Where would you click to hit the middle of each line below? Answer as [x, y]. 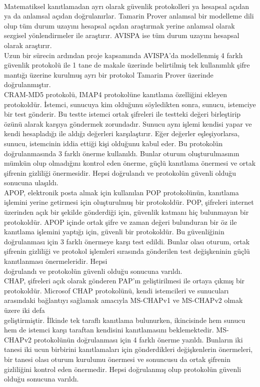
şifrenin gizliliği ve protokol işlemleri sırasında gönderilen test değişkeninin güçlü [127, 251]
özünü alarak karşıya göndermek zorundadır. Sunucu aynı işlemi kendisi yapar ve [128, 123]
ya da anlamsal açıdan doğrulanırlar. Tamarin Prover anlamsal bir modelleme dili [129, 16]
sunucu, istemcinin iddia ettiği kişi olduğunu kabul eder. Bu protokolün [113, 143]
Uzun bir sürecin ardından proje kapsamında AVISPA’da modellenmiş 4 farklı [123, 55]
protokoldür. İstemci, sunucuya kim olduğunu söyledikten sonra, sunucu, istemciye [130, 104]
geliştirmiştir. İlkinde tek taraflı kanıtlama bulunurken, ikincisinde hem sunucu [125, 320]
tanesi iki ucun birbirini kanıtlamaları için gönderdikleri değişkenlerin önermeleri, [128, 349]
